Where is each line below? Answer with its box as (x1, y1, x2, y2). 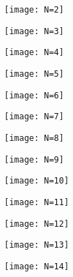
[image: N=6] (4, 90, 64, 100)
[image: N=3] (4, 26, 64, 36)
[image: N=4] (4, 47, 64, 58)
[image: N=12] (4, 218, 70, 229)
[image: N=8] (4, 133, 64, 143)
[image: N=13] (4, 240, 70, 250)
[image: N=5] (4, 68, 64, 79)
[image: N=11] (4, 197, 70, 207)
